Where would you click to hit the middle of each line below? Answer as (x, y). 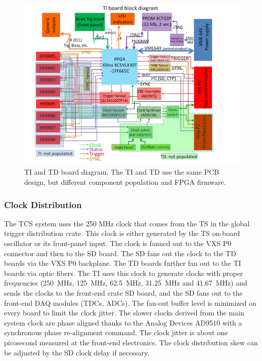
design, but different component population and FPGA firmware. (125, 182)
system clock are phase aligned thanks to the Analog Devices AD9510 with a (123, 322)
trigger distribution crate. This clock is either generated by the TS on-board (122, 233)
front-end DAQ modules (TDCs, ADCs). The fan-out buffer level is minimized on (130, 303)
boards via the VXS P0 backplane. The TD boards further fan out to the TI (123, 263)
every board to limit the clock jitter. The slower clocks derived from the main (124, 313)
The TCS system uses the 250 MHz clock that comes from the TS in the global (127, 223)
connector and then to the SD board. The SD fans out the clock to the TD (120, 253)
